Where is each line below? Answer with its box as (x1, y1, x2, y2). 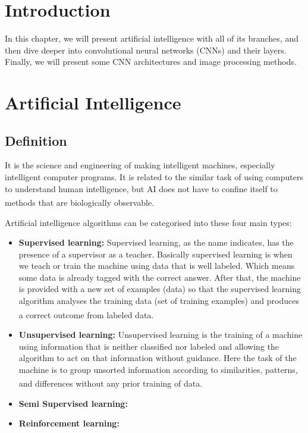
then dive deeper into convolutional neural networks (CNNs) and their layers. (5, 43, 287, 56)
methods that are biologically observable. (5, 196, 155, 208)
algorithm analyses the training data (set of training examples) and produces (18, 294, 299, 307)
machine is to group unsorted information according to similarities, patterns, (18, 363, 298, 375)
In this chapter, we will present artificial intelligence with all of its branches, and (5, 32, 298, 45)
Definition (5, 131, 67, 149)
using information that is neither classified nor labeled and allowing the (18, 340, 279, 352)
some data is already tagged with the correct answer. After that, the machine (18, 271, 301, 283)
